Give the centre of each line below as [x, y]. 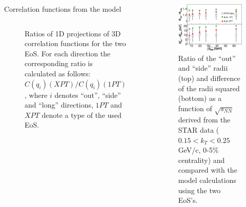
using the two [199, 190]
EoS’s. [188, 200]
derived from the [204, 120]
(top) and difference [209, 78]
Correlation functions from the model [63, 9]
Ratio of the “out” [207, 58]
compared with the [208, 170]
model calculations [207, 180]
